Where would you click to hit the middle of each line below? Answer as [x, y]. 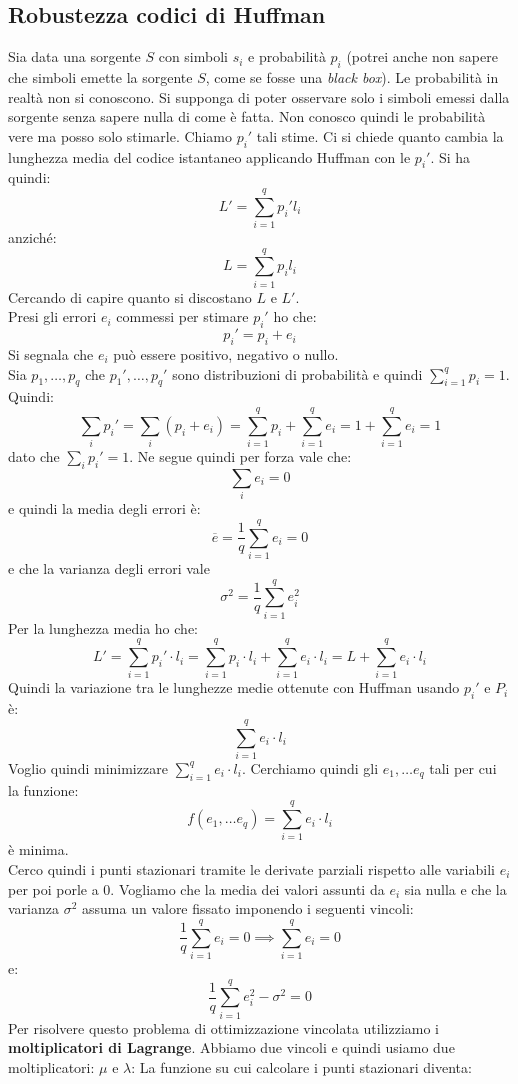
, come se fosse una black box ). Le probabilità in [352, 77]
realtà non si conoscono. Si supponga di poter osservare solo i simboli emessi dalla [259, 96]
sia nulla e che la [455, 888]
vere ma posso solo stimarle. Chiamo [120, 135]
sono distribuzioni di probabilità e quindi [297, 373]
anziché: [32, 237]
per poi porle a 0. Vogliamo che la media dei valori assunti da [196, 888]
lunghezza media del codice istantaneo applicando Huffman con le [209, 156]
